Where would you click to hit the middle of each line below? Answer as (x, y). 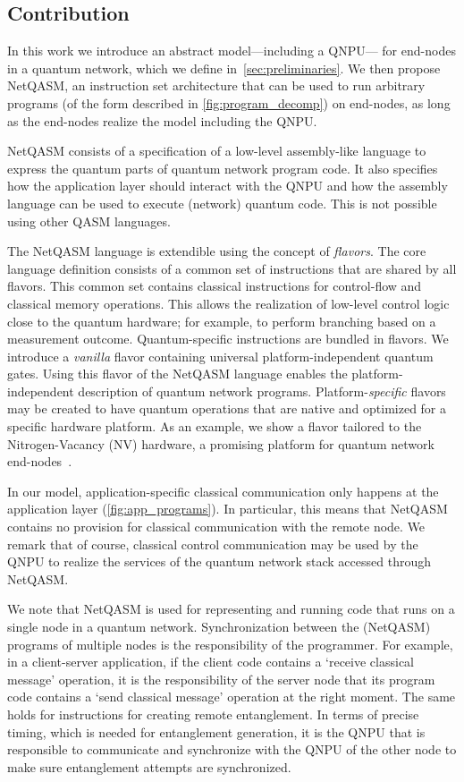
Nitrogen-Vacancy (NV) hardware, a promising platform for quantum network (221, 443)
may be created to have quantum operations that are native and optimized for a (227, 408)
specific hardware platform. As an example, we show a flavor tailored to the (215, 426)
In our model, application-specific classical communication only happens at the (223, 491)
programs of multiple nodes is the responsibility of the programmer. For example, (230, 644)
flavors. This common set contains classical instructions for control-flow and (215, 286)
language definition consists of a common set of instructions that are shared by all (232, 268)
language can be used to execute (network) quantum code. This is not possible (222, 203)
